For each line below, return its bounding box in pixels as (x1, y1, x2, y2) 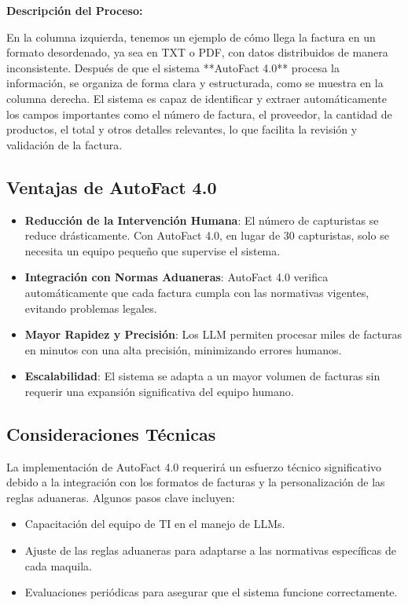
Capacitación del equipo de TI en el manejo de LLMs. (24, 515, 285, 532)
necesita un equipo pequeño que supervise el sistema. (24, 242, 281, 258)
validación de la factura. (6, 136, 123, 152)
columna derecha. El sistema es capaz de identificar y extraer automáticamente (6, 90, 387, 106)
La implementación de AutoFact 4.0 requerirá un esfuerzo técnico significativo (6, 458, 382, 475)
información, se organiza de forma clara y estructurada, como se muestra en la (6, 75, 384, 91)
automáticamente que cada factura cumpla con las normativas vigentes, (24, 284, 369, 300)
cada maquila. (24, 557, 92, 574)
